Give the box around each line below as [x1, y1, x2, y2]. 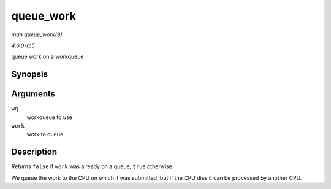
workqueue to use [26, 114, 73, 121]
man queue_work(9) [11, 31, 63, 38]
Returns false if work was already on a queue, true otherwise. [11, 163, 174, 170]
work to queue [26, 131, 64, 138]
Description [11, 147, 58, 157]
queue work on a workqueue [11, 53, 84, 61]
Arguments [11, 89, 56, 99]
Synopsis [11, 69, 48, 80]
